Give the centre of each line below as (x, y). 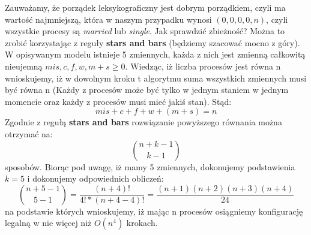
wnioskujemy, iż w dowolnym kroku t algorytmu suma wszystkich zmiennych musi (156, 78)
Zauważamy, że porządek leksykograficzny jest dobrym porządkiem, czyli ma (145, 7)
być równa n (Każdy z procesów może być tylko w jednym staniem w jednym (147, 90)
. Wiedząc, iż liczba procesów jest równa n (203, 66)
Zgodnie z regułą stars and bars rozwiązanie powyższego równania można (143, 122)
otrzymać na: (29, 133)
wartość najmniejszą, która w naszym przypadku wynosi (108, 19)
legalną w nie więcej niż (48, 223)
